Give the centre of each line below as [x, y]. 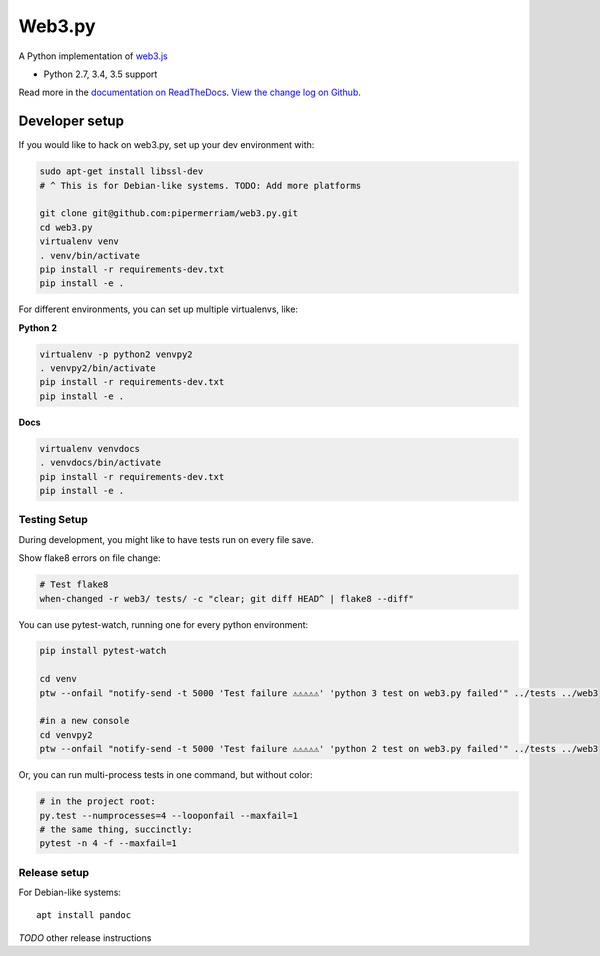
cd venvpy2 [66, 734]
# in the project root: [98, 801]
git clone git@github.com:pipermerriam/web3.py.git [169, 213]
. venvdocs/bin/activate [100, 463]
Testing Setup [53, 520]
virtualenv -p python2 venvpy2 [116, 354]
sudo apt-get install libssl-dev [121, 171]
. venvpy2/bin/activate [98, 368]
